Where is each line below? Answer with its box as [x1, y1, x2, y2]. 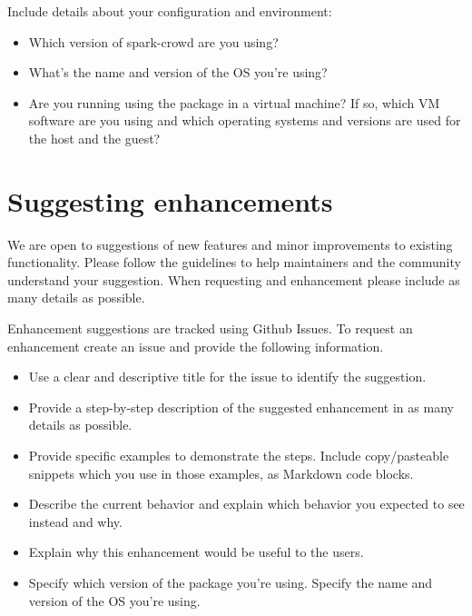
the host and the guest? [28, 128, 161, 147]
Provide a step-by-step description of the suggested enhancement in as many [28, 397, 454, 416]
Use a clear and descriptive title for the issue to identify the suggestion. [28, 367, 427, 386]
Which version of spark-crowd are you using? [28, 32, 279, 51]
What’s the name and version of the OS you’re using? [28, 63, 328, 82]
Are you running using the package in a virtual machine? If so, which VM [28, 93, 440, 112]
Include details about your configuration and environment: [7, 2, 332, 20]
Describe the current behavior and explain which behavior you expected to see [28, 494, 465, 513]
